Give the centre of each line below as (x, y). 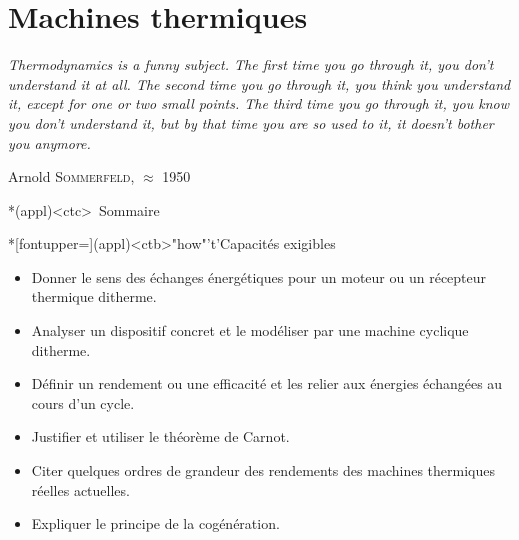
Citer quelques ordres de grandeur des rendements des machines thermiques (263, 470)
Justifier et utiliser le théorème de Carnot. (160, 436)
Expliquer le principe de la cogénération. (155, 523)
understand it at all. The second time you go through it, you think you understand (259, 83)
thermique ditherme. (94, 296)
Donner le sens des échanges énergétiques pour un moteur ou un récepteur (259, 276)
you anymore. (49, 142)
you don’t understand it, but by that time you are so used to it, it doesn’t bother (251, 122)
